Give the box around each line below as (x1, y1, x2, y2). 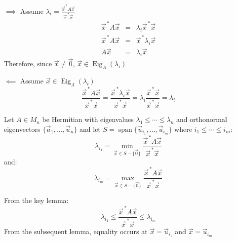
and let (79, 123, 101, 134)
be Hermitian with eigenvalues (42, 114, 134, 124)
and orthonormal (176, 114, 227, 124)
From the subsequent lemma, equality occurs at (4, 226, 148, 237)
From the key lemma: (4, 195, 69, 205)
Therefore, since (4, 58, 52, 69)
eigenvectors (4, 123, 40, 134)
